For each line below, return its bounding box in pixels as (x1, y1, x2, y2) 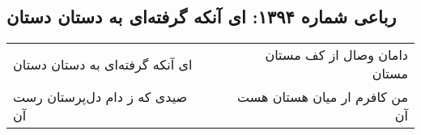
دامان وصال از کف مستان (265, 45, 408, 65)
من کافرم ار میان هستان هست (236, 87, 408, 107)
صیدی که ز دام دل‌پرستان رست (13, 87, 188, 107)
